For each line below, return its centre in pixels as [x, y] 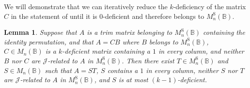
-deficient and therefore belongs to [154, 16]
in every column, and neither [201, 51]
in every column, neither [182, 70]
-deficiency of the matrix [210, 6]
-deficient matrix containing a [106, 51]
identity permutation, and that [49, 41]
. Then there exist [148, 60]
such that [58, 70]
